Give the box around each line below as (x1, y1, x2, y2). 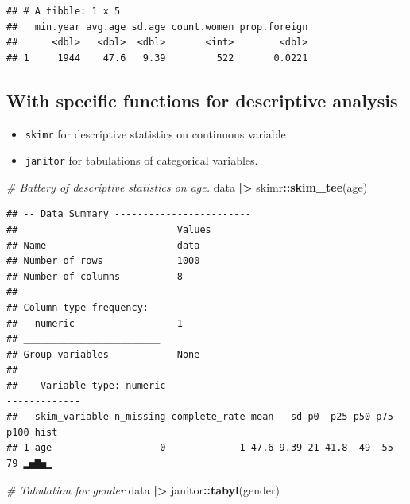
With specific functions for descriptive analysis (6, 87, 398, 112)
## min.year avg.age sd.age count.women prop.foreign (6, 21, 308, 33)
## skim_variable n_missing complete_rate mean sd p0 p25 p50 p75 (6, 411, 393, 423)
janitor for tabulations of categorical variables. (25, 152, 258, 169)
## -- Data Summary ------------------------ (6, 208, 251, 220)
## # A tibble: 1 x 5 (6, 6, 121, 17)
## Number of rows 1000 (6, 255, 200, 267)
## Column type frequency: (6, 302, 149, 314)
